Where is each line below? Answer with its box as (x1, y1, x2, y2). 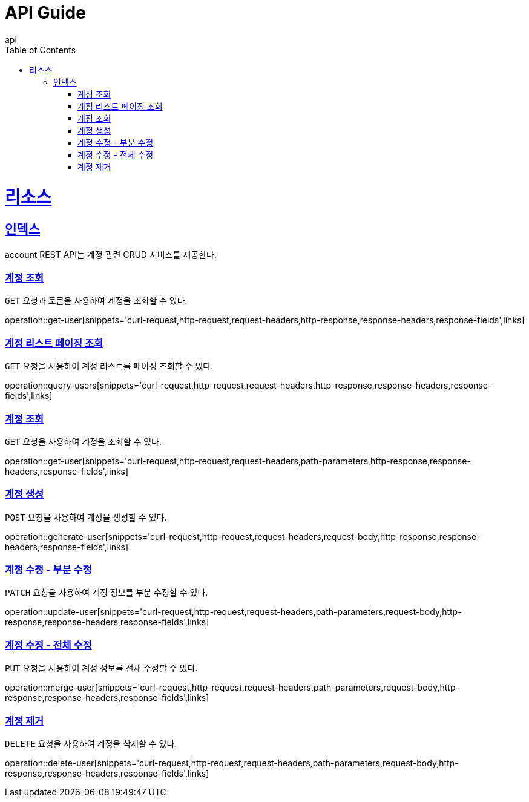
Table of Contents (5, 44, 76, 55)
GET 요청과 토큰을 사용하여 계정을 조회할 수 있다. (5, 295, 188, 306)
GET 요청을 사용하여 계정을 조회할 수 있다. (5, 436, 162, 447)
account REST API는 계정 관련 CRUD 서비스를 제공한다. (5, 249, 217, 260)
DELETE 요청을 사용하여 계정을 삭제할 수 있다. (5, 738, 177, 749)
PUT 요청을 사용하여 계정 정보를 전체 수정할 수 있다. (5, 663, 198, 674)
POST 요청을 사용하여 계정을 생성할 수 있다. (5, 511, 167, 522)
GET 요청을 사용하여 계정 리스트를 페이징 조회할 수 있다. (5, 361, 214, 372)
